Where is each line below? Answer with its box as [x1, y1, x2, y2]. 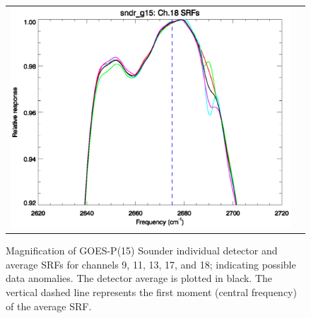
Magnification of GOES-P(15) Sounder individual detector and [6, 243, 278, 258]
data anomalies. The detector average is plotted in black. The [6, 271, 273, 285]
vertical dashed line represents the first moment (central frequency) [6, 284, 297, 299]
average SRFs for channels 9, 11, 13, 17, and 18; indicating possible [6, 257, 296, 271]
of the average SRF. [6, 298, 92, 313]
